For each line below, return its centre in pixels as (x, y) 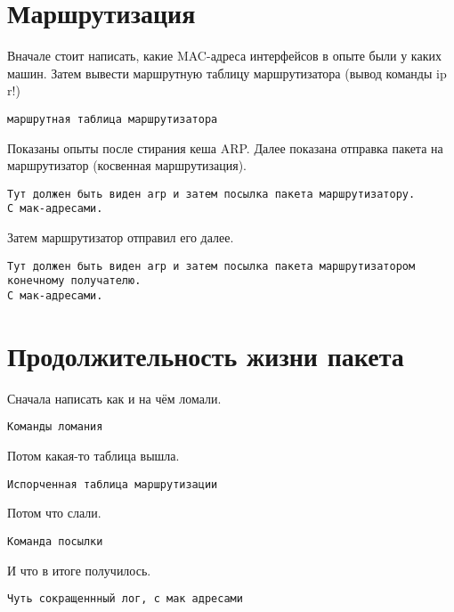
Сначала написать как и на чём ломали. (114, 398)
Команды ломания (55, 427)
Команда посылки (55, 541)
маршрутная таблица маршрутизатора (113, 119)
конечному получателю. (74, 281)
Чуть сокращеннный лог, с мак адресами (125, 599)
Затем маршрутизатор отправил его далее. (121, 237)
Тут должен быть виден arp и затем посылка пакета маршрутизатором (211, 266)
